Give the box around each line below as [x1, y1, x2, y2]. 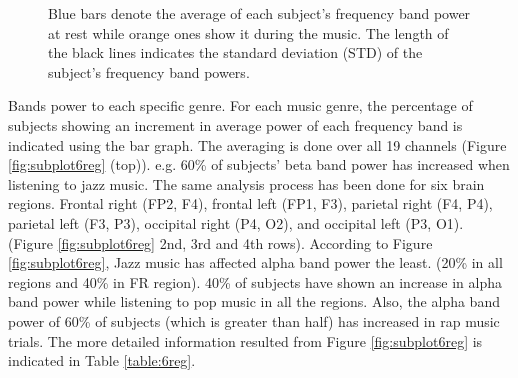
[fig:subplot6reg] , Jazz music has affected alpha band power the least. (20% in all [8, 252, 503, 273]
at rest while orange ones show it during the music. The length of [48, 22, 449, 43]
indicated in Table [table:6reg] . [8, 350, 196, 371]
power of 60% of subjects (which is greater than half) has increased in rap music [8, 310, 500, 331]
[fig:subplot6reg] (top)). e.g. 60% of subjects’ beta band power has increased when [8, 154, 510, 175]
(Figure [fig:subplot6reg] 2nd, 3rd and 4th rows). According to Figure [8, 232, 433, 253]
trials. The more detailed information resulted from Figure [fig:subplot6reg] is [8, 330, 483, 351]
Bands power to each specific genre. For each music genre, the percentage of [8, 95, 473, 116]
